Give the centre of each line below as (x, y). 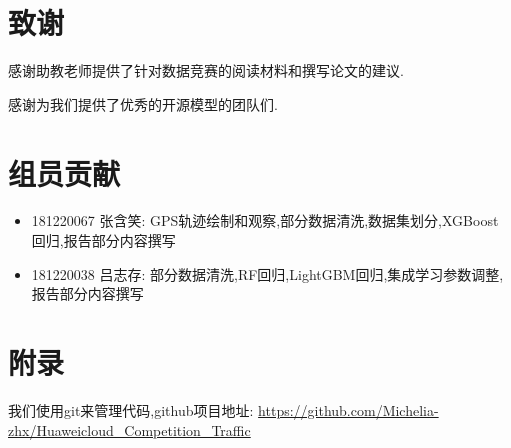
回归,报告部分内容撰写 (103, 240)
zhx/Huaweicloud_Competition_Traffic (129, 429)
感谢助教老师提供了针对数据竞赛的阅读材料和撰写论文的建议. (206, 70)
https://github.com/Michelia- (348, 409)
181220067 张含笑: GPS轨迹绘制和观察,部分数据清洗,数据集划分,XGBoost (265, 220)
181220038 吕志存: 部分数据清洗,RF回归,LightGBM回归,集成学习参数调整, (267, 273)
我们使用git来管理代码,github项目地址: (131, 409)
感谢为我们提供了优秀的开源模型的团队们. (143, 103)
